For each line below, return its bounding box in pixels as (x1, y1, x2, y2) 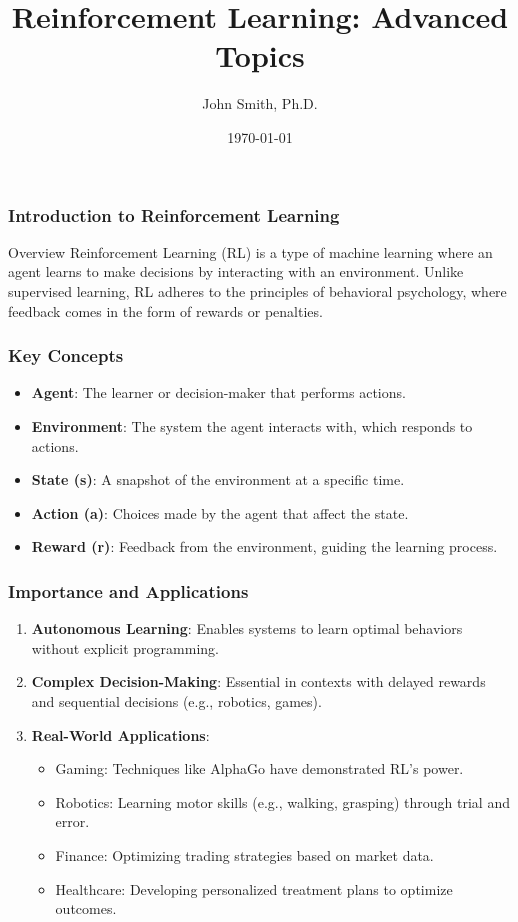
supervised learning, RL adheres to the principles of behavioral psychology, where (8, 280, 507, 301)
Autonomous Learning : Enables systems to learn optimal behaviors (31, 618, 463, 639)
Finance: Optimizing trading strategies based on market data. (55, 844, 434, 865)
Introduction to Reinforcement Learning (8, 202, 340, 227)
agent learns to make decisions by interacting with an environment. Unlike (8, 261, 464, 282)
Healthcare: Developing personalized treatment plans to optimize (55, 878, 453, 899)
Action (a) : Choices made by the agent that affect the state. (31, 502, 409, 523)
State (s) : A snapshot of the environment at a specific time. (31, 469, 405, 490)
